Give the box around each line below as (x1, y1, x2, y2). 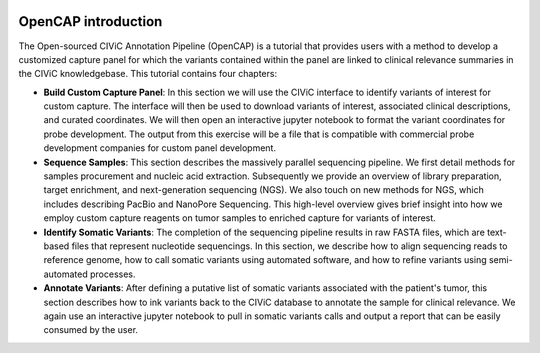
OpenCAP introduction (18, 13, 163, 30)
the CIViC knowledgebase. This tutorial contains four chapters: (18, 68, 278, 80)
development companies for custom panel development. (43, 142, 277, 154)
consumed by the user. (43, 324, 139, 336)
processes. (90, 268, 136, 280)
